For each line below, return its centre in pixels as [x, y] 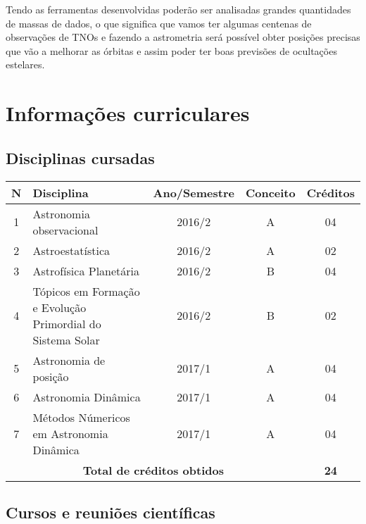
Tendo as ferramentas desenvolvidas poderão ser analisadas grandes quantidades [178, 9]
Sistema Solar [66, 339]
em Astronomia [70, 433]
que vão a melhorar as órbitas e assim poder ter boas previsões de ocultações [171, 50]
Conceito [270, 192]
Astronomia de [69, 360]
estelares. [25, 64]
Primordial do [67, 323]
